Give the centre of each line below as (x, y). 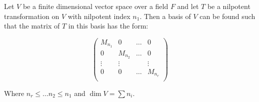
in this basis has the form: (108, 26)
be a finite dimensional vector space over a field (95, 6)
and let (188, 6)
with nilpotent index (99, 16)
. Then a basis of (165, 16)
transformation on (32, 16)
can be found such (227, 16)
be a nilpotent (229, 6)
